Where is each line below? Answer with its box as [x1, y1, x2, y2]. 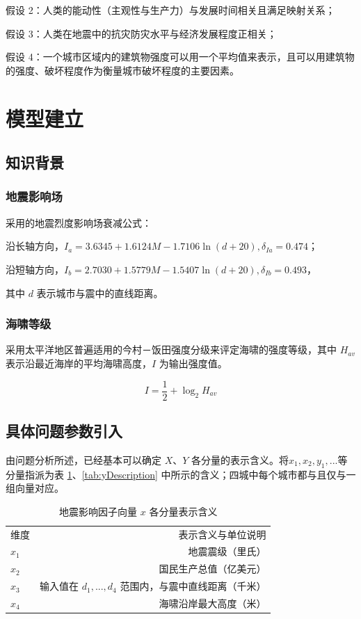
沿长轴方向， [6, 239, 64, 253]
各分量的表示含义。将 [191, 452, 289, 467]
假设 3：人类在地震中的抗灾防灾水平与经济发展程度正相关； [6, 26, 277, 40]
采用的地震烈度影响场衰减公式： [6, 215, 152, 230]
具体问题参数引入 [6, 419, 122, 441]
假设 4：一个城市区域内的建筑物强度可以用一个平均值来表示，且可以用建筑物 [6, 49, 355, 64]
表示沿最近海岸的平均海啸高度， [6, 355, 152, 370]
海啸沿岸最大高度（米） [159, 596, 266, 610]
